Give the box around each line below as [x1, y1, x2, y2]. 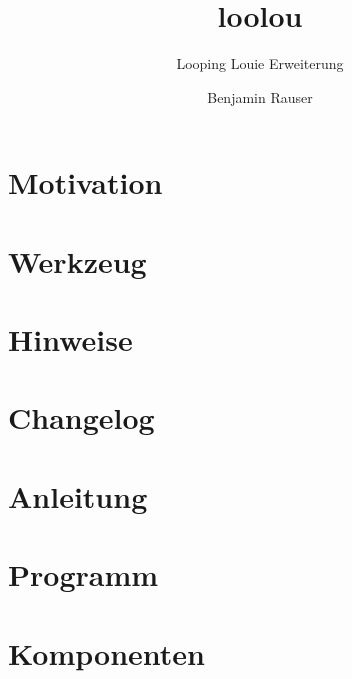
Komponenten [8, 632, 205, 673]
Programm [8, 554, 159, 595]
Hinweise [8, 319, 133, 360]
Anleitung [8, 475, 148, 516]
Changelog [8, 397, 155, 438]
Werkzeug [8, 240, 147, 281]
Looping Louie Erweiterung [176, 53, 344, 74]
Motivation [8, 162, 163, 203]
